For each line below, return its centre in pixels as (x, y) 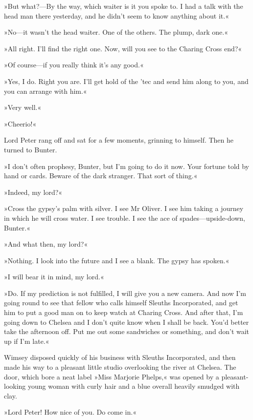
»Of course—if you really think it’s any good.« (74, 65)
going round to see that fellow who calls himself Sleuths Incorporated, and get (121, 303)
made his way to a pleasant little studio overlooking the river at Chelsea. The (120, 367)
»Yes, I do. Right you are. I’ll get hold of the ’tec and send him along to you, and (126, 81)
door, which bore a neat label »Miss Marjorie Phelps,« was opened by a (112, 376)
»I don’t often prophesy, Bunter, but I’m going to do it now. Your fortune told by (127, 166)
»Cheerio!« (20, 123)
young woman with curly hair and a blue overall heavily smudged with (134, 386)
